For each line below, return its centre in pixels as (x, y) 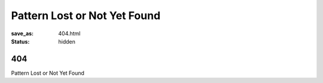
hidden (67, 41)
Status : (20, 41)
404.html (69, 33)
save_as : (22, 33)
